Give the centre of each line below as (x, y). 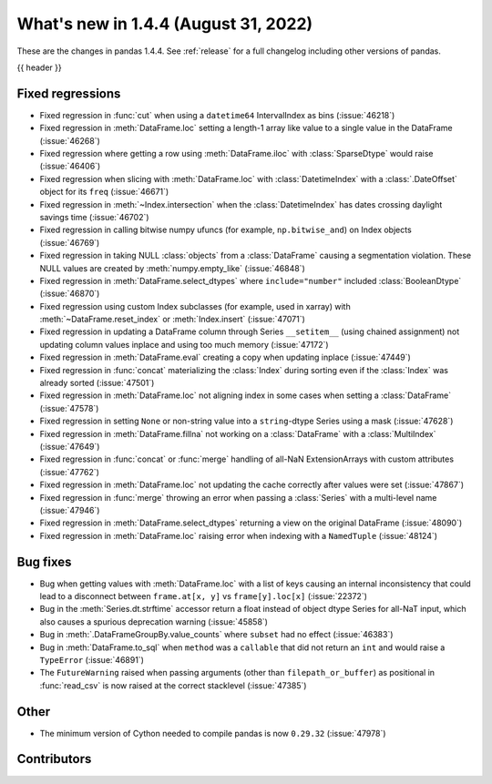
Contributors (54, 759)
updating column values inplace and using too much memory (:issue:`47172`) (184, 344)
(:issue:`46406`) (70, 166)
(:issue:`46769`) (70, 242)
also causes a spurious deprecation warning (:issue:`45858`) (154, 621)
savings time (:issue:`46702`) (94, 217)
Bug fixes (44, 561)
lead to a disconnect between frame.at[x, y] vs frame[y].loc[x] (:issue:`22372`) (204, 596)
